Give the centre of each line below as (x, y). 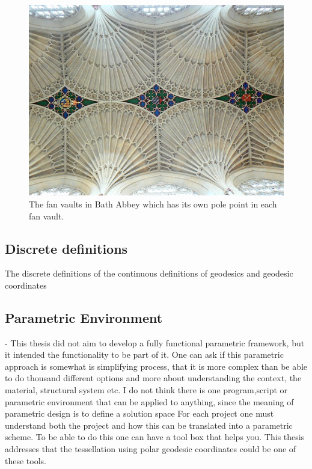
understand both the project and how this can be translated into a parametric (149, 425)
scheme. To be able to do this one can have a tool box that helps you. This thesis (155, 437)
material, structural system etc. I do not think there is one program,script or (146, 390)
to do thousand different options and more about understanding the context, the (153, 378)
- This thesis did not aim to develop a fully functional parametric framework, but (155, 342)
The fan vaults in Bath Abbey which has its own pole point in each (153, 204)
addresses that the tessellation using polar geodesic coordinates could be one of (151, 449)
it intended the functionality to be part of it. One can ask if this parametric (144, 354)
